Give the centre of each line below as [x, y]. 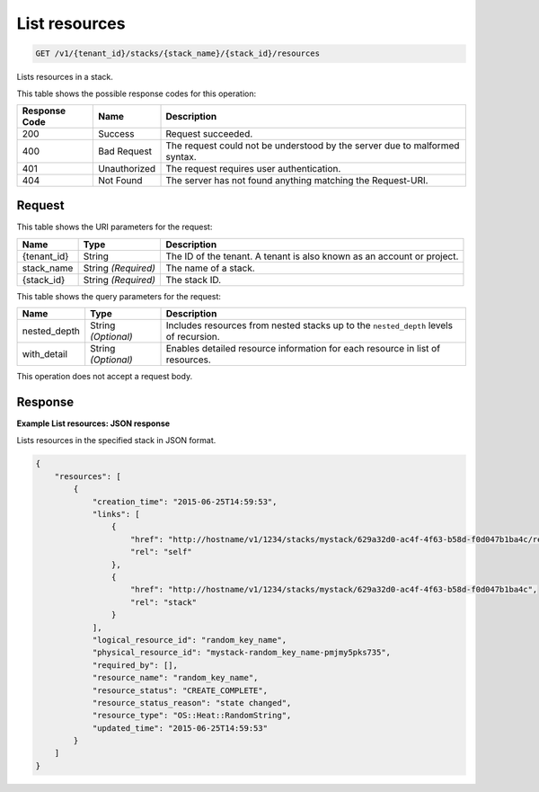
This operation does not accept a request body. [105, 377]
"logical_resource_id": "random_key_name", [190, 640]
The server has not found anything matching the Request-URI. [297, 180]
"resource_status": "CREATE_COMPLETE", [180, 690]
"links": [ [116, 514]
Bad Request [125, 151]
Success [116, 133]
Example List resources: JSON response [93, 423]
